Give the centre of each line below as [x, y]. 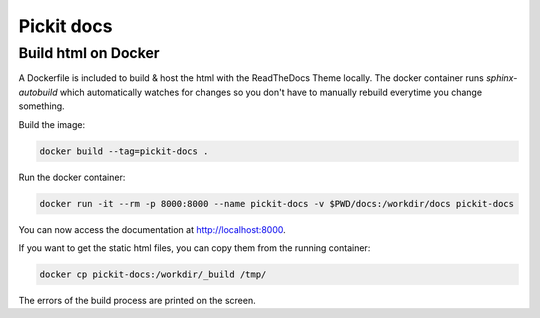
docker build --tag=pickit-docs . [124, 151]
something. [41, 106]
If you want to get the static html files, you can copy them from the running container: [194, 247]
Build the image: [51, 124]
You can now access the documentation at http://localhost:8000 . [152, 229]
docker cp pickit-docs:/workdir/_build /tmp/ [153, 274]
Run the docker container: [72, 177]
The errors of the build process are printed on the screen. [137, 300]
